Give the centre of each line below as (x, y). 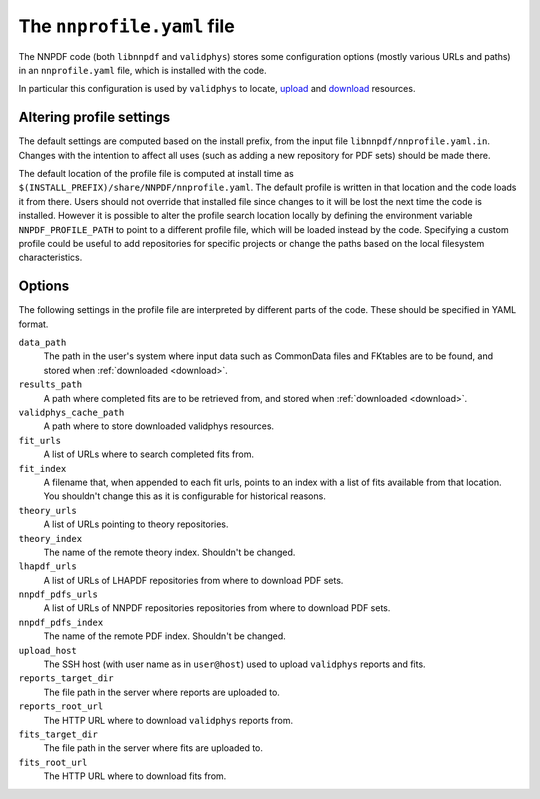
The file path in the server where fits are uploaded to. (153, 748)
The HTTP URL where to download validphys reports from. (168, 720)
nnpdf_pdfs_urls (58, 594)
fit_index (42, 468)
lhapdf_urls (47, 566)
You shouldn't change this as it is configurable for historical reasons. (185, 496)
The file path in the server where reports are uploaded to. (161, 692)
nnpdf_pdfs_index (61, 622)
